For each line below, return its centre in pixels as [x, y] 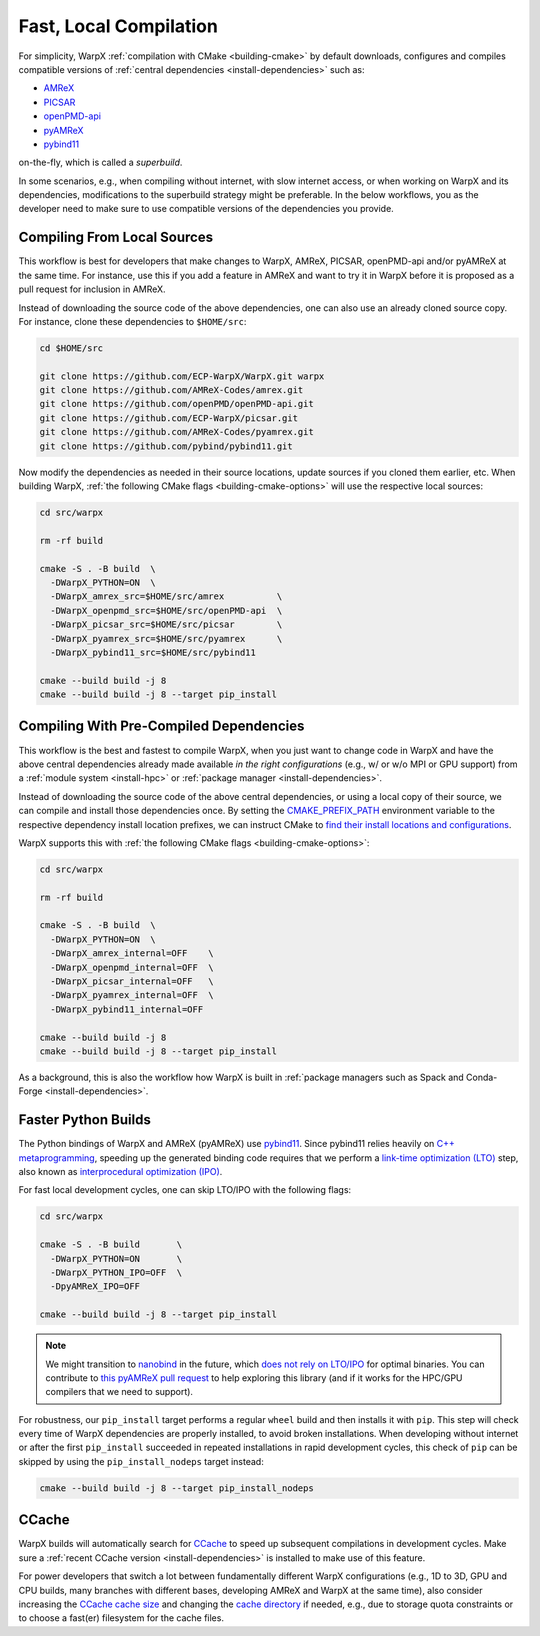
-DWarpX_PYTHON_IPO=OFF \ [116, 1272]
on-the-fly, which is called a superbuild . [100, 162]
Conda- [481, 1077]
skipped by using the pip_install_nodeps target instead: [141, 1461]
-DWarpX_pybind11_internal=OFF [127, 1009]
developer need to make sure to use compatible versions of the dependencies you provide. [206, 209]
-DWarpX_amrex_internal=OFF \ [132, 953]
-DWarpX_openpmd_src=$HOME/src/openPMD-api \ [166, 610]
